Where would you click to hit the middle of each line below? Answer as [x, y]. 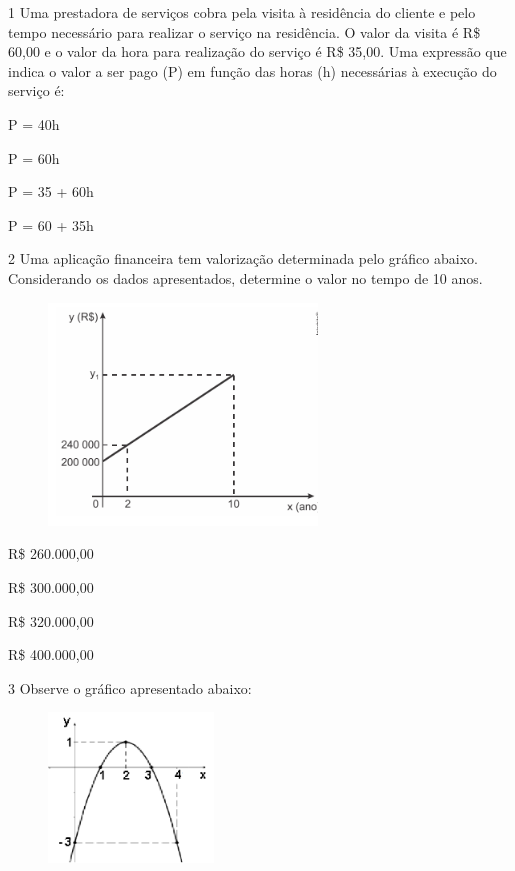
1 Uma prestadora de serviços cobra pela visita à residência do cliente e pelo [242, 12]
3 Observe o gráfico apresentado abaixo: [130, 687]
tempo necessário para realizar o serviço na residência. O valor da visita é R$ [244, 31]
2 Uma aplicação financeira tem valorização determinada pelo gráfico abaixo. [243, 258]
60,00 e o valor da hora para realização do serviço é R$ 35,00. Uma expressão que [257, 51]
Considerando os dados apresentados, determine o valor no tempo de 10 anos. [245, 277]
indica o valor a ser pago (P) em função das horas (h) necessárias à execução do [252, 70]
